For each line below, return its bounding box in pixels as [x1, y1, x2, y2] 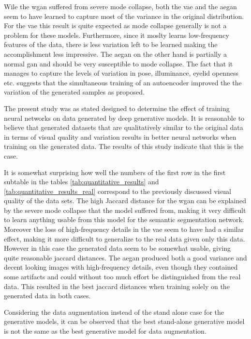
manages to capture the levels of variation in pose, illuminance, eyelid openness [4, 68, 238, 78]
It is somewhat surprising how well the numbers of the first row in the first [4, 167, 226, 177]
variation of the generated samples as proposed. [4, 87, 145, 97]
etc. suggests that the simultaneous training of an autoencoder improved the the [4, 77, 242, 87]
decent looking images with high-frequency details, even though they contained [4, 262, 238, 272]
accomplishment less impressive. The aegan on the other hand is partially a [4, 48, 227, 59]
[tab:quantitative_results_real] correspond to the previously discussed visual [4, 186, 231, 196]
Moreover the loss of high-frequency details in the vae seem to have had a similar [4, 224, 244, 234]
